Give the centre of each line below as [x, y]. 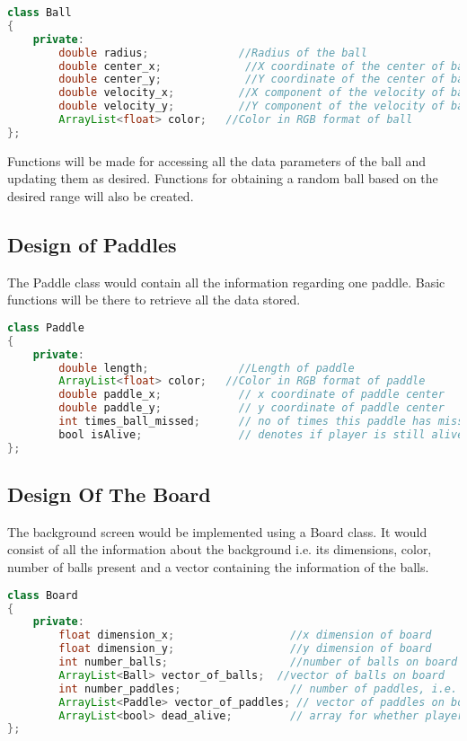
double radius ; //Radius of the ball [213, 53]
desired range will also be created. [101, 195]
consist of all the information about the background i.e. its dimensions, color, [220, 549]
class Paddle [46, 327]
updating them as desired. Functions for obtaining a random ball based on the [223, 178]
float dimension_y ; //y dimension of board [245, 649]
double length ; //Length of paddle [207, 368]
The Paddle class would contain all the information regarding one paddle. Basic [226, 282]
